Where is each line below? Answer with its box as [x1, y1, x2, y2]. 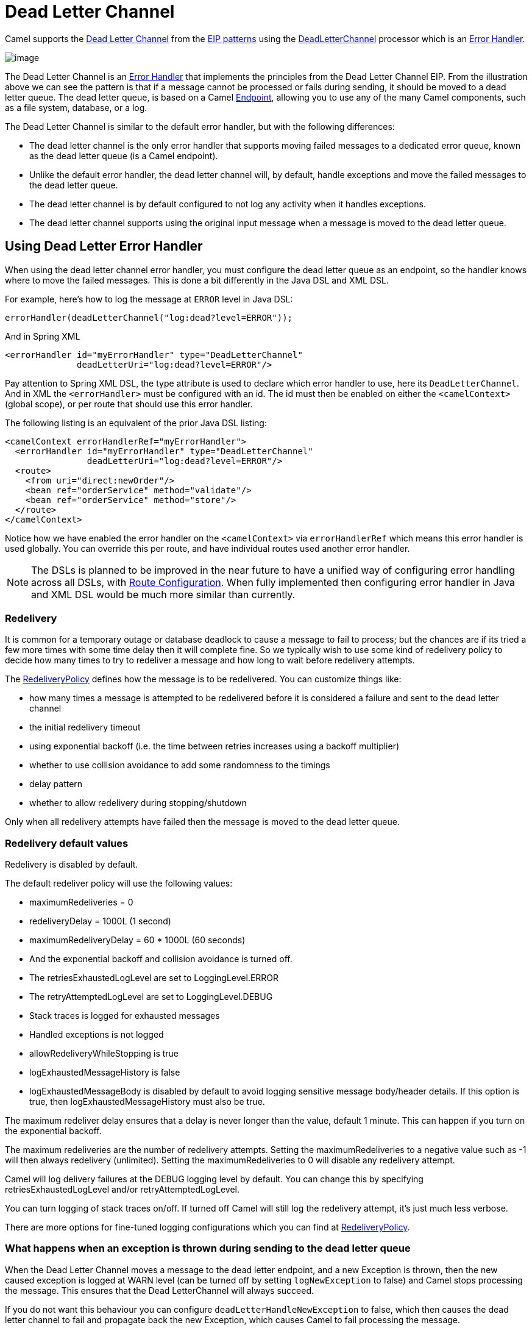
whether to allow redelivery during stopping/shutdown [29, 798, 247, 809]
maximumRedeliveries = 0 [29, 897, 133, 908]
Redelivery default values [5, 837, 129, 849]
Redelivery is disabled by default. [5, 859, 138, 870]
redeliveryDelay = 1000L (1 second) [29, 916, 171, 927]
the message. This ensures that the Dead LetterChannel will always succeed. [5, 1285, 314, 1296]
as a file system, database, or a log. [5, 102, 147, 113]
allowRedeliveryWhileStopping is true [29, 1048, 179, 1059]
